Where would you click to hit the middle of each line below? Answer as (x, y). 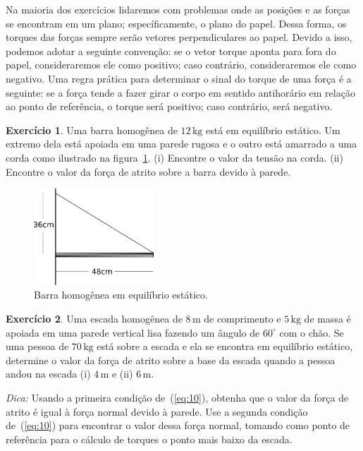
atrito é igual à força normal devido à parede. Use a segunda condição (157, 411)
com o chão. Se (312, 332)
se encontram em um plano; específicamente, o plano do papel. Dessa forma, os (176, 23)
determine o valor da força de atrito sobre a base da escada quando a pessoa (171, 360)
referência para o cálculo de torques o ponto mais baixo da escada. (149, 439)
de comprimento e (242, 319)
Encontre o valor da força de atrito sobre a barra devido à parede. (148, 171)
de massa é (327, 319)
